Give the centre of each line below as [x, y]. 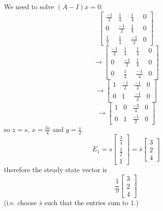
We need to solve [29, 6]
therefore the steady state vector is [56, 169]
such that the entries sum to [86, 202]
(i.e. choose [20, 202]
